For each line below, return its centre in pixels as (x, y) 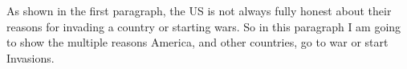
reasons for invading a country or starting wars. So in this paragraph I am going (204, 26)
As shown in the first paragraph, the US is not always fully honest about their (199, 10)
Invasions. (31, 57)
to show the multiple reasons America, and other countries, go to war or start (197, 42)
